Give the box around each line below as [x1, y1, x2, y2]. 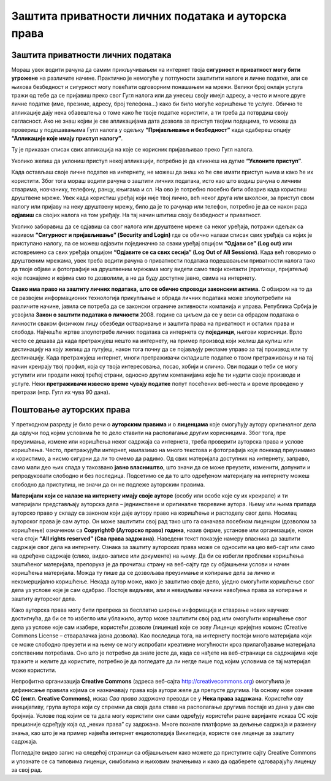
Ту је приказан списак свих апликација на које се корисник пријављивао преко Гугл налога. [11, 146, 254, 153]
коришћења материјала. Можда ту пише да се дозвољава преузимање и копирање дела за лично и [11, 569, 275, 577]
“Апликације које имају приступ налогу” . [11, 134, 123, 142]
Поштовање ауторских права [11, 404, 131, 415]
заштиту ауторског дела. [11, 595, 77, 602]
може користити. [11, 666, 56, 674]
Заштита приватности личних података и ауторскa [11, 9, 287, 23]
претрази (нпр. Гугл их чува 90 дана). [11, 388, 110, 396]
